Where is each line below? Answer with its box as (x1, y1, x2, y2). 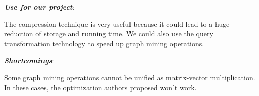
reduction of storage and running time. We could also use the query (4, 28, 213, 39)
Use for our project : (4, 2, 75, 12)
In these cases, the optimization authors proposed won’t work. (4, 82, 197, 92)
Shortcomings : (4, 55, 54, 66)
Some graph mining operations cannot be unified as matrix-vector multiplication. (4, 72, 255, 82)
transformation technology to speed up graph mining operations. (4, 38, 204, 49)
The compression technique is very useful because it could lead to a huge (4, 18, 230, 29)
